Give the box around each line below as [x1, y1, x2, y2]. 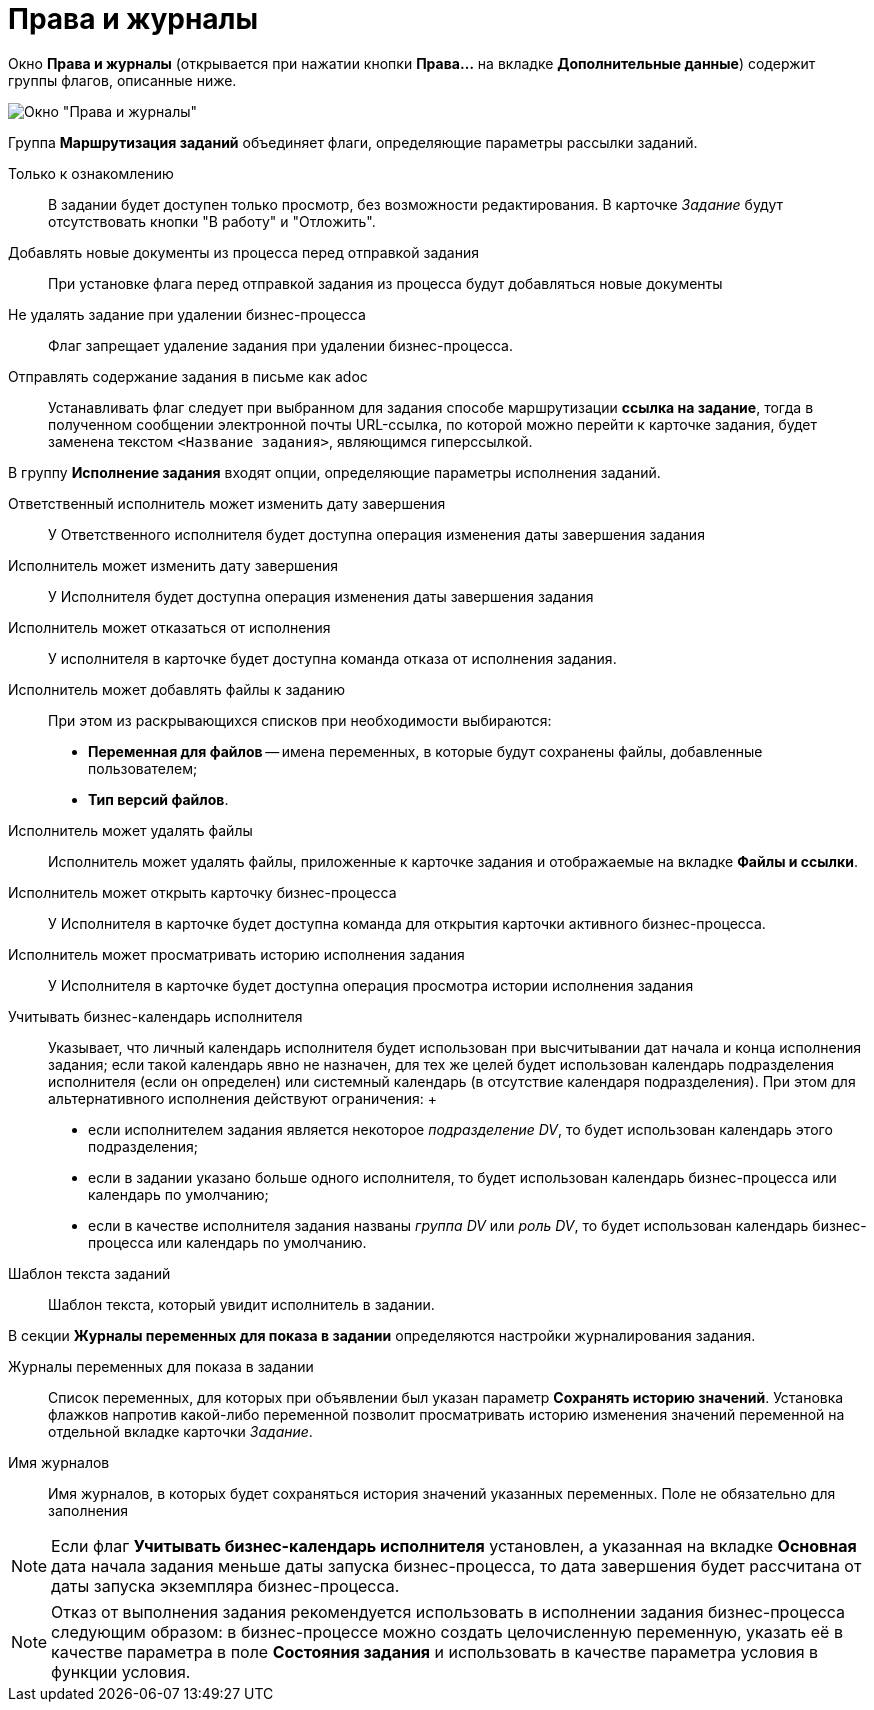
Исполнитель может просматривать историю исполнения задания [8, 945, 465, 963]
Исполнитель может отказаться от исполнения [8, 618, 331, 636]
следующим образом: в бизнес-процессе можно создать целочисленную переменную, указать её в [51, 1621, 843, 1642]
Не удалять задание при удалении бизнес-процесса [8, 305, 366, 323]
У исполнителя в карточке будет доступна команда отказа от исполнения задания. [48, 649, 617, 667]
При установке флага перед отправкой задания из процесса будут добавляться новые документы [48, 274, 723, 292]
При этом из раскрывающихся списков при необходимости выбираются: [48, 711, 552, 729]
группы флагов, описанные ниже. [8, 71, 237, 89]
